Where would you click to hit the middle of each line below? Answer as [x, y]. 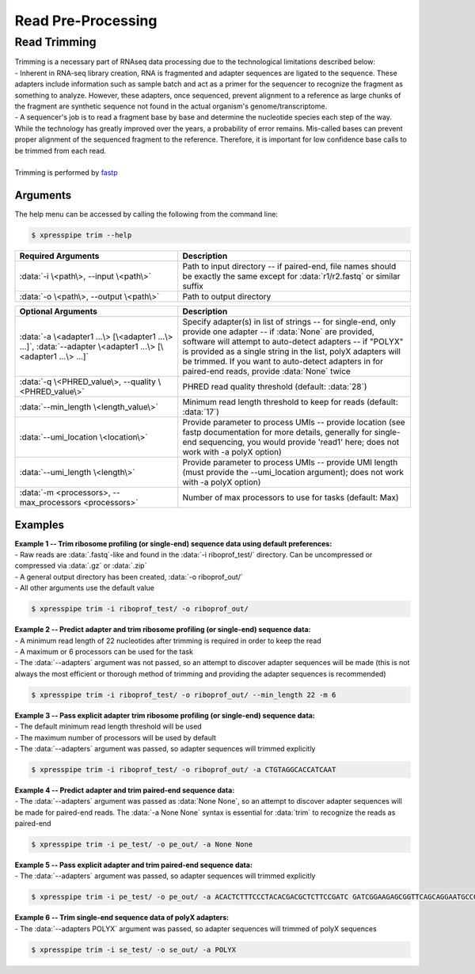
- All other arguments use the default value [84, 588]
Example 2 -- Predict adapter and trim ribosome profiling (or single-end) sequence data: [163, 630]
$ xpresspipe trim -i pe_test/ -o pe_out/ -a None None [142, 845]
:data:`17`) [201, 412]
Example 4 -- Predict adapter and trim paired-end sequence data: [125, 790]
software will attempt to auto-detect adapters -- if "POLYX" [293, 342]
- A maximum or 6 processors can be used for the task [104, 652]
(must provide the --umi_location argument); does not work [293, 473]
